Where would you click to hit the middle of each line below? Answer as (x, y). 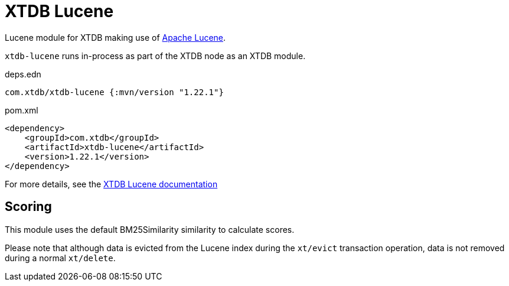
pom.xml (22, 110)
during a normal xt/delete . (60, 258)
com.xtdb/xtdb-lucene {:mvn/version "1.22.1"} (114, 92)
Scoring (28, 207)
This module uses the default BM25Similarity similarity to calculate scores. (150, 229)
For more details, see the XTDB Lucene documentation (111, 184)
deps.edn (23, 74)
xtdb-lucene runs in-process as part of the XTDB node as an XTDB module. (155, 56)
